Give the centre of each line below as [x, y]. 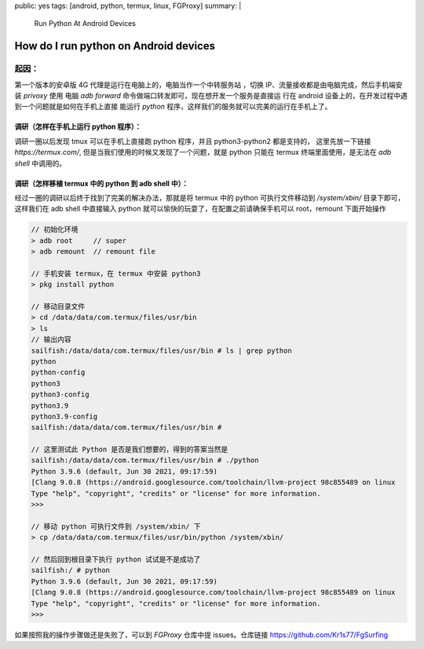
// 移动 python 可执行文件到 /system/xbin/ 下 [116, 526]
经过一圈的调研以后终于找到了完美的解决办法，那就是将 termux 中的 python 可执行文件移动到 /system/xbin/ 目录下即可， [210, 197]
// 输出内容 [51, 339]
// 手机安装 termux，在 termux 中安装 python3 [116, 273]
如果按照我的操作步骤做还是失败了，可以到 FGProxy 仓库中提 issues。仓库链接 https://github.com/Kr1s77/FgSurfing [201, 634]
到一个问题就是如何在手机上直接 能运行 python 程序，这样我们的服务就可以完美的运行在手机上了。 [173, 107]
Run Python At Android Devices [85, 24]
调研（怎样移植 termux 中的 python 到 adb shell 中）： [101, 183]
